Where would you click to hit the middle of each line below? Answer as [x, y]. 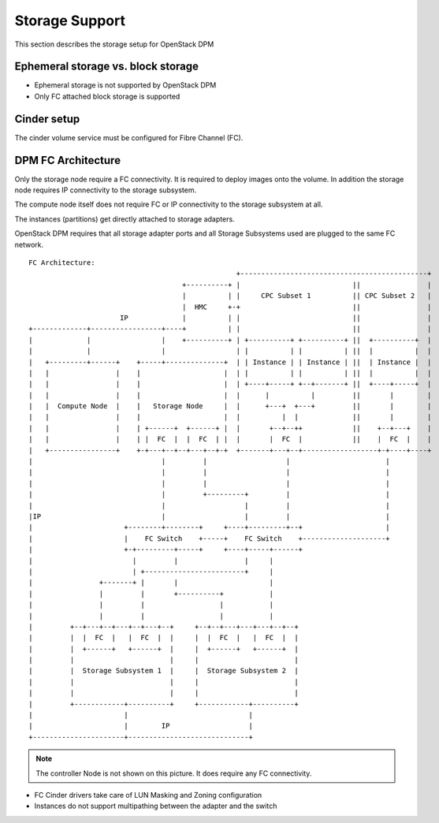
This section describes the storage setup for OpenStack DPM [114, 44]
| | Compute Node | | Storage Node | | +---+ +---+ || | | [230, 406]
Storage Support [70, 20]
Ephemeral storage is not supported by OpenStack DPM [125, 85]
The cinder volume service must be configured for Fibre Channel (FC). [129, 137]
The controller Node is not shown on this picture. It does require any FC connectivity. [174, 773]
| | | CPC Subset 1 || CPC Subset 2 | [307, 296]
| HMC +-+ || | [307, 307]
